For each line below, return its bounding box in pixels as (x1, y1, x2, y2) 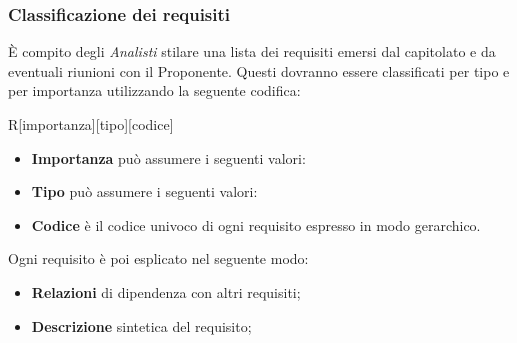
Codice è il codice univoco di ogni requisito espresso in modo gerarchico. (31, 214, 481, 235)
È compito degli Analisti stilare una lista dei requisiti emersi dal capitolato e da (8, 41, 496, 62)
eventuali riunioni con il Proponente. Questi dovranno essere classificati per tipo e (8, 60, 510, 81)
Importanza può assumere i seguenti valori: (31, 147, 306, 168)
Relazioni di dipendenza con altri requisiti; (31, 281, 301, 302)
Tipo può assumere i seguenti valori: (31, 181, 258, 202)
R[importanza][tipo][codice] (8, 114, 174, 134)
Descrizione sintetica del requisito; (31, 315, 252, 336)
